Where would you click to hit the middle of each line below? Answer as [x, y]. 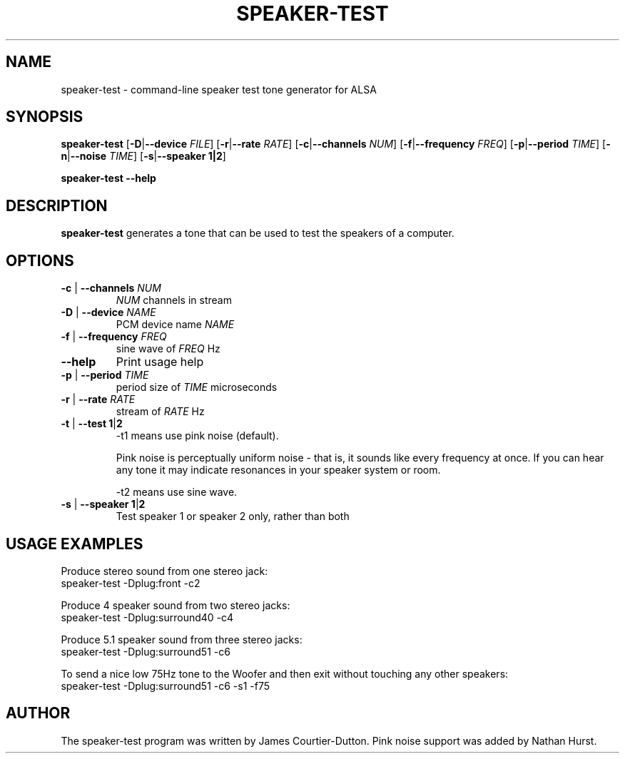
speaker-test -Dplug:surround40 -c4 [147, 617]
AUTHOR [38, 713]
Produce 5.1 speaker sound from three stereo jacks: [182, 639]
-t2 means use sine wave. [177, 492]
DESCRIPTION [57, 205]
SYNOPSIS [45, 117]
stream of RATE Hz [160, 412]
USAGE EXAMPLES [75, 544]
